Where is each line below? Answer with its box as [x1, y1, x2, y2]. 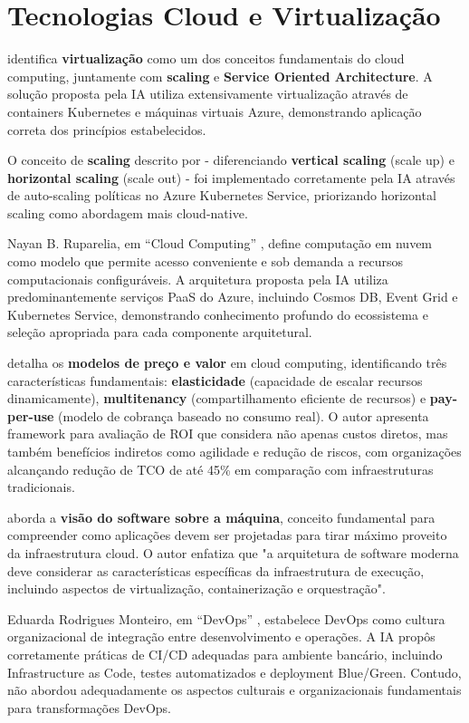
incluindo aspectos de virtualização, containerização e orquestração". [7, 579, 386, 598]
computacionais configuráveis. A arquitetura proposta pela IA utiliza [7, 269, 388, 288]
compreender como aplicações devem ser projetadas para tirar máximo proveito [7, 525, 447, 545]
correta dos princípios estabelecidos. [7, 120, 206, 139]
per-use [7, 406, 54, 425]
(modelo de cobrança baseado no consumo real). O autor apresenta [58, 406, 429, 425]
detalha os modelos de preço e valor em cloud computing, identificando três [7, 353, 447, 372]
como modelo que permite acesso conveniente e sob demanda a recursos [7, 252, 404, 271]
